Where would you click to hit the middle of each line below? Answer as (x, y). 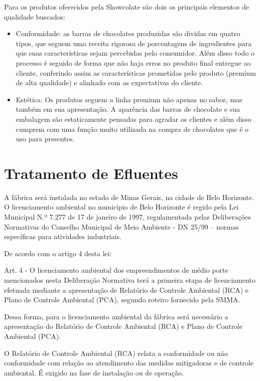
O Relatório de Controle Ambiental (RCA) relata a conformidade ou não (116, 353)
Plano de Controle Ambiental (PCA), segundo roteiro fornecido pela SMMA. (122, 300)
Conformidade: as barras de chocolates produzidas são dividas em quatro (128, 33)
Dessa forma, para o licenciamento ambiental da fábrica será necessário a (116, 316)
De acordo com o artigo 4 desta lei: (58, 253)
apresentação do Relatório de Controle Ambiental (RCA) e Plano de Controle (123, 326)
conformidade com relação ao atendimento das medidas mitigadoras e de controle (129, 363)
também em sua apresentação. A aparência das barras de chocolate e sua (128, 109)
